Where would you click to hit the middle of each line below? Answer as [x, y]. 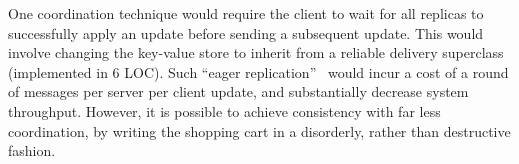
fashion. [32, 150]
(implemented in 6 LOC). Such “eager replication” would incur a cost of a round [258, 71]
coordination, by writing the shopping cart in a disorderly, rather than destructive [259, 130]
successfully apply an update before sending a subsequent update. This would [246, 32]
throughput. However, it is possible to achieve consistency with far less [224, 110]
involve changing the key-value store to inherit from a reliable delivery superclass [256, 52]
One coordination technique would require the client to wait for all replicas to [246, 13]
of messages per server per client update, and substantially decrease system [238, 91]
